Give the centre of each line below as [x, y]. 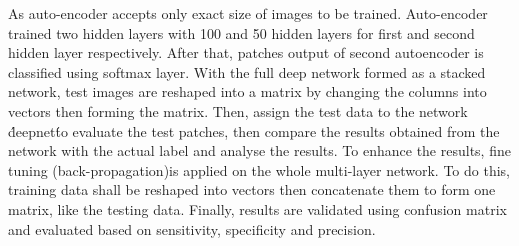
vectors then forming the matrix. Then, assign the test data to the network [238, 110]
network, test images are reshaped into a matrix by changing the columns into [247, 91]
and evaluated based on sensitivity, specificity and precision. [192, 228]
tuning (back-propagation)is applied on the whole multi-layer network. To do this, [259, 169]
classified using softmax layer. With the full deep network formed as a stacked [247, 71]
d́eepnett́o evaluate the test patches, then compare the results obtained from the [254, 130]
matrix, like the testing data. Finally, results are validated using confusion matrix [257, 208]
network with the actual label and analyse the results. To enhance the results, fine [259, 150]
